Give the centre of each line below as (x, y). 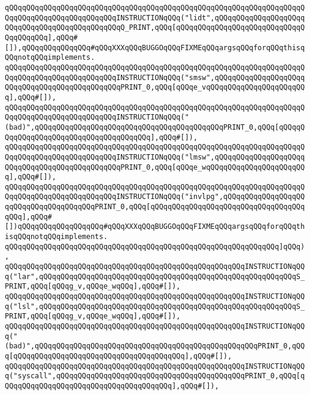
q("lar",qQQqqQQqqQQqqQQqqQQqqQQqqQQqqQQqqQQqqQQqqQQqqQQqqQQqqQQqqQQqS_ (155, 276)
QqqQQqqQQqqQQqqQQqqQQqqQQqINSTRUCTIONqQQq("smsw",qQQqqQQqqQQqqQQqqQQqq (155, 77)
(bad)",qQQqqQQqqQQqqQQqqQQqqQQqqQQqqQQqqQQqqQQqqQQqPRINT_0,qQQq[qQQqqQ (155, 127)
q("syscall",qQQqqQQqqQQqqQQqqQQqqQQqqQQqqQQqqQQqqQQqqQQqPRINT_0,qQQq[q (155, 376)
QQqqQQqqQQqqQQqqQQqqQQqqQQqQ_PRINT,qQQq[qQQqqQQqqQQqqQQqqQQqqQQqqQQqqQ (155, 28)
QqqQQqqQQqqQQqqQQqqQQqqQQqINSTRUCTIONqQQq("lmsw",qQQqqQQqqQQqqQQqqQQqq (155, 157)
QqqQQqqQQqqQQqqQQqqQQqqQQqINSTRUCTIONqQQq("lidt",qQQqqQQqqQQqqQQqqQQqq (155, 18)
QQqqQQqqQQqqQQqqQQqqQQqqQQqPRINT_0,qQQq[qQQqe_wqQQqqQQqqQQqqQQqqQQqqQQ (155, 167)
